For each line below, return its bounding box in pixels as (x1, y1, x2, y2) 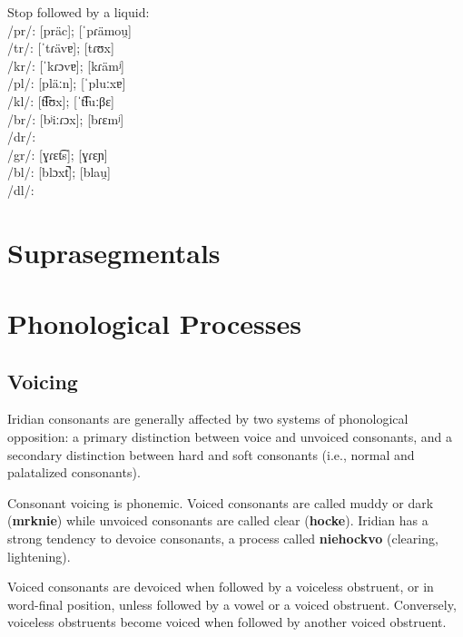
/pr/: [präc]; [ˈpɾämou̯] (7, 20, 132, 39)
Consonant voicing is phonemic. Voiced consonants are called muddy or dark (7, 493, 434, 512)
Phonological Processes (7, 305, 301, 342)
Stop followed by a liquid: (7, 3, 150, 21)
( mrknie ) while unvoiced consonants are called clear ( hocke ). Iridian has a (7, 511, 429, 530)
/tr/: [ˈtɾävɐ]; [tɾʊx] (7, 38, 114, 57)
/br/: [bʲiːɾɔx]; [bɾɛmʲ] (7, 109, 124, 128)
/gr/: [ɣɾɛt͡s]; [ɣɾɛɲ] (7, 144, 108, 163)
